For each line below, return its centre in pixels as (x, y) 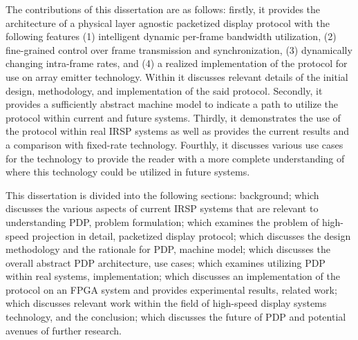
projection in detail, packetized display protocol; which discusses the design (191, 235)
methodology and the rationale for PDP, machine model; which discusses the (168, 249)
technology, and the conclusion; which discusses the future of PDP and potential (176, 317)
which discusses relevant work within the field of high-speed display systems (166, 303)
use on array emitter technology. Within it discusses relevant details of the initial (177, 76)
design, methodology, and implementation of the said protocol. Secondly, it (164, 90)
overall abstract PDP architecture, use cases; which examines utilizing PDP (166, 262)
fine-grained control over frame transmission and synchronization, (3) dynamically (179, 49)
